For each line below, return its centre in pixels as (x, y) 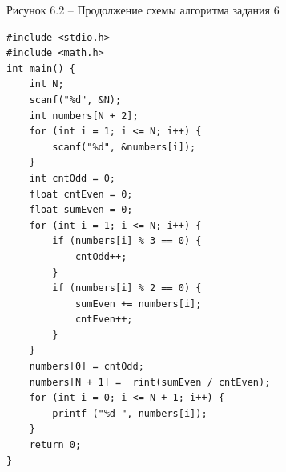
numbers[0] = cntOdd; (87, 367)
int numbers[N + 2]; (84, 116)
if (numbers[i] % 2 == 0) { (127, 288)
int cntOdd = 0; (73, 178)
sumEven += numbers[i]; (138, 304)
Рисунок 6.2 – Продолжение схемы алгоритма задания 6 (143, 10)
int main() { (41, 68)
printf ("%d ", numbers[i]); (130, 413)
